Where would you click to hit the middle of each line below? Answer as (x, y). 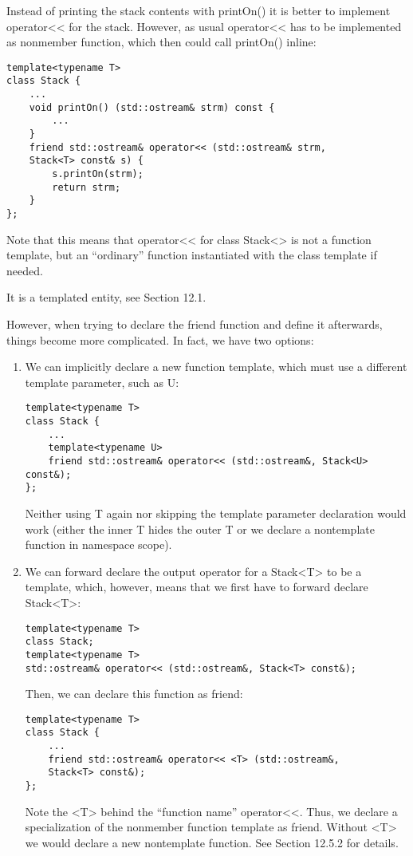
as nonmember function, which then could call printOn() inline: (161, 42)
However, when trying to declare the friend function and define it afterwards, (195, 324)
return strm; (87, 187)
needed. (25, 270)
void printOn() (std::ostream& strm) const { (152, 107)
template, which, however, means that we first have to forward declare (197, 587)
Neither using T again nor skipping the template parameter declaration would (216, 513)
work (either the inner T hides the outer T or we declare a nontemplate (200, 529)
